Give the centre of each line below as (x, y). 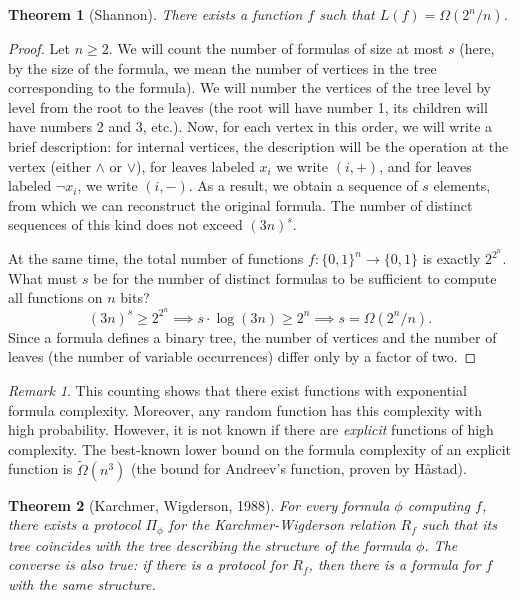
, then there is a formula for (394, 564)
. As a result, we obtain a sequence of (303, 185)
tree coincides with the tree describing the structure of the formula (209, 544)
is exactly (451, 258)
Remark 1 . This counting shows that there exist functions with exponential (237, 390)
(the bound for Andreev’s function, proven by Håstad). (298, 468)
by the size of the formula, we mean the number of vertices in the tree (222, 67)
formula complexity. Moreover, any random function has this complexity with (245, 409)
